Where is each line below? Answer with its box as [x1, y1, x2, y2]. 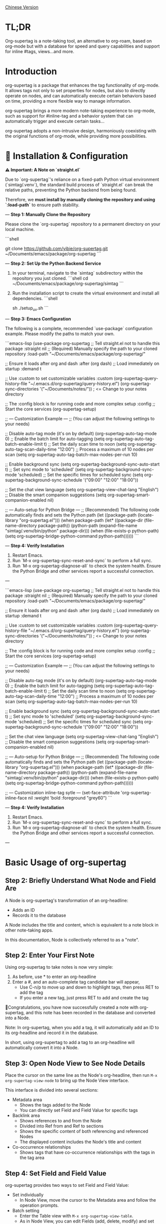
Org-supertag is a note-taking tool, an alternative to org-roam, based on [5, 38, 152, 44]
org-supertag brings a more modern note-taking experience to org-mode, [5, 108, 156, 114]
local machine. [5, 226, 35, 232]
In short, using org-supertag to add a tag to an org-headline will [5, 1040, 135, 1046]
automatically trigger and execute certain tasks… [5, 118, 105, 124]
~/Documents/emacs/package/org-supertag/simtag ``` [12, 280, 124, 287]
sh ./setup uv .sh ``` [12, 305, 49, 312]
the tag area [19, 1155, 44, 1161]
